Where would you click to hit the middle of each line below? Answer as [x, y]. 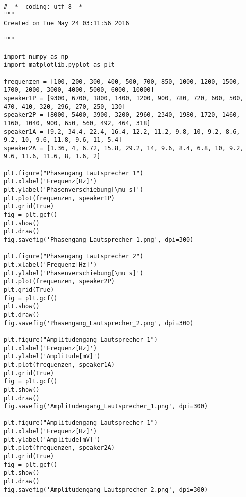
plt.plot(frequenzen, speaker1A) [59, 364]
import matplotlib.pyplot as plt [59, 65]
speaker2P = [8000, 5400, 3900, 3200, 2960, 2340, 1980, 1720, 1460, [122, 115]
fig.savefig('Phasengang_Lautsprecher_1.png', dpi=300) [99, 240]
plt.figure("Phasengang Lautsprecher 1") [74, 173]
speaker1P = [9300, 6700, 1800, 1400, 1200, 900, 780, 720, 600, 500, [124, 98]
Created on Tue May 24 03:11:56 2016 [67, 23]
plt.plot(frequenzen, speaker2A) [59, 448]
